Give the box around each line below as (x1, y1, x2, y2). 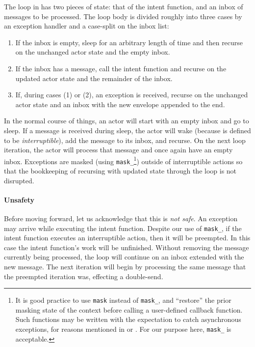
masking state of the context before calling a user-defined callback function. (15, 304, 243, 315)
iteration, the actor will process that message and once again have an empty (4, 145, 233, 155)
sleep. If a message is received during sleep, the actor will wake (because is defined (4, 125, 251, 135)
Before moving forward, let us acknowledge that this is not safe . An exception (4, 213, 238, 224)
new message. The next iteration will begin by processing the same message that (4, 261, 246, 272)
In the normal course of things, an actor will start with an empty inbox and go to (4, 116, 249, 126)
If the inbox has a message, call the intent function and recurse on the (15, 63, 227, 73)
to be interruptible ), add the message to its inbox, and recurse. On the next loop (4, 135, 246, 145)
